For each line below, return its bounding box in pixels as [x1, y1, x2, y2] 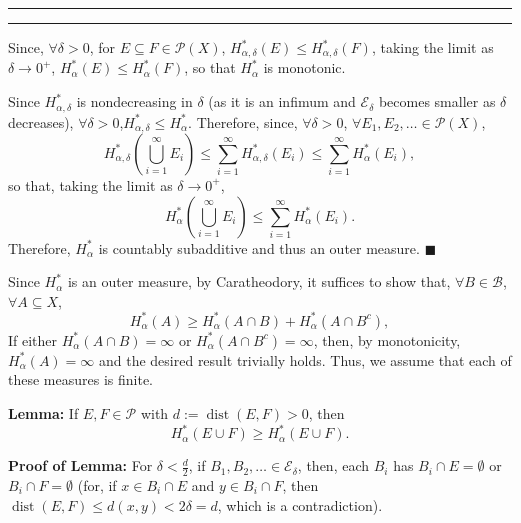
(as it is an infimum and [208, 91, 356, 112]
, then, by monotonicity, [313, 329, 461, 350]
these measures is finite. [8, 369, 153, 390]
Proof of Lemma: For [8, 455, 153, 476]
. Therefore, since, [188, 111, 298, 132]
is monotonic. [263, 57, 346, 78]
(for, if [77, 474, 117, 495]
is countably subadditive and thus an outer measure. [98, 237, 420, 258]
